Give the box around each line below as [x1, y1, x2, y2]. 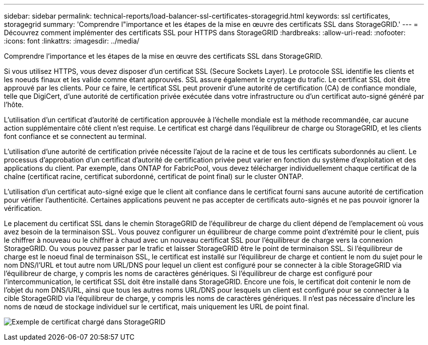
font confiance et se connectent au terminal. [4, 132, 147, 140]
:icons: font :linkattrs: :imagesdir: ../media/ [4, 37, 140, 45]
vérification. [4, 204, 42, 212]
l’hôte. [4, 100, 24, 109]
